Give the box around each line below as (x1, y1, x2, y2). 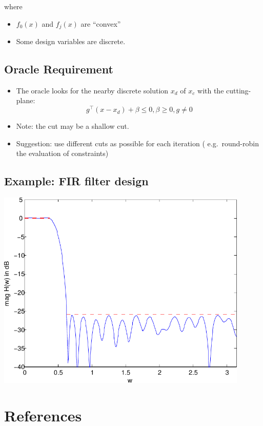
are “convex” (80, 18, 121, 29)
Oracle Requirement (4, 61, 113, 77)
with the (197, 85, 224, 95)
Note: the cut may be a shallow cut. (16, 121, 129, 131)
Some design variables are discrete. (16, 36, 126, 47)
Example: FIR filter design (4, 173, 149, 189)
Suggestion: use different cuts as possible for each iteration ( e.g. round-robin (16, 138, 259, 148)
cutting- (226, 85, 251, 95)
